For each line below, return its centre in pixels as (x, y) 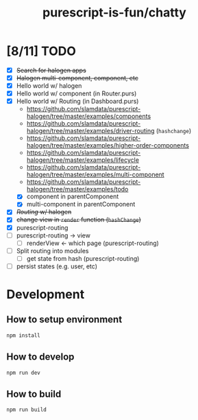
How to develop (40, 357)
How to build (34, 394)
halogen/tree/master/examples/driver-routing (90, 131)
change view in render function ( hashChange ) (79, 220)
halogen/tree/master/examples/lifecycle (83, 160)
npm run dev (23, 373)
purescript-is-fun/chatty (114, 13)
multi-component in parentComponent (81, 205)
